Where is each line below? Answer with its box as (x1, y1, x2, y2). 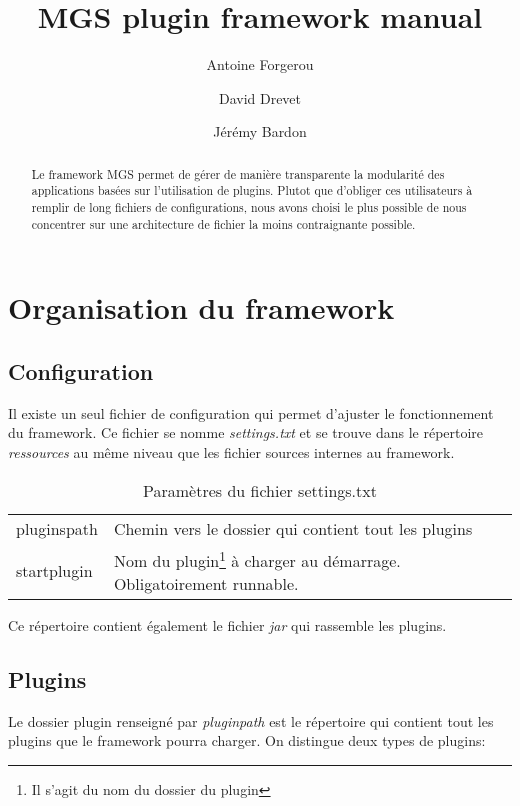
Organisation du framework (8, 287, 395, 328)
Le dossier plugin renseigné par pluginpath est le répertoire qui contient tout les (8, 710, 494, 731)
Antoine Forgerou (206, 54, 314, 75)
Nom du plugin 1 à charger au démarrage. (113, 545, 401, 572)
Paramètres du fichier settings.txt (143, 478, 377, 502)
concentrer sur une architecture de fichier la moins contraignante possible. (31, 215, 416, 232)
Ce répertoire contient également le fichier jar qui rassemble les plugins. (8, 614, 447, 635)
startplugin (16, 558, 93, 582)
